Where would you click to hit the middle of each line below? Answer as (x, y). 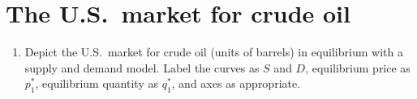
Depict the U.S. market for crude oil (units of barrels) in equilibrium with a (214, 52)
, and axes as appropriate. (236, 83)
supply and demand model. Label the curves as (142, 67)
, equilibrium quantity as (97, 83)
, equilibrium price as (358, 67)
